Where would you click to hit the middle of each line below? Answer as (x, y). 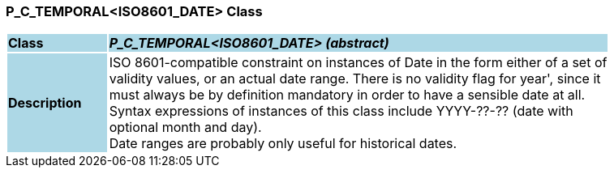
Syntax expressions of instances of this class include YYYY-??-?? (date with (341, 111)
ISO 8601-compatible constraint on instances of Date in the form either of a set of (358, 63)
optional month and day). (185, 127)
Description (45, 103)
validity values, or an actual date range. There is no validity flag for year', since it (355, 79)
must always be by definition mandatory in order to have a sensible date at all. (347, 95)
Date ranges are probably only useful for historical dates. (283, 144)
